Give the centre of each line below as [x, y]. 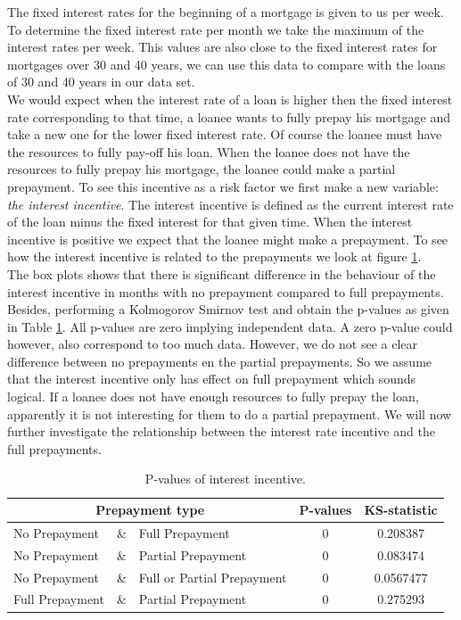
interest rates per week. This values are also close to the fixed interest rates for [222, 47]
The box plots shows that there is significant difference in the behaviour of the [222, 273]
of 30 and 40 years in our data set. [101, 82]
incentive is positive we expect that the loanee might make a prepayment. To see [228, 239]
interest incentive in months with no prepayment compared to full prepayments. [226, 291]
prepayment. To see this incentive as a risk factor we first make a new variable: [223, 186]
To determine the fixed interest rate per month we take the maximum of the [216, 29]
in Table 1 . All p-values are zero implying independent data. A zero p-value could [230, 326]
